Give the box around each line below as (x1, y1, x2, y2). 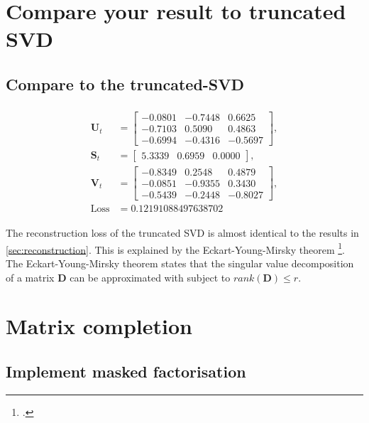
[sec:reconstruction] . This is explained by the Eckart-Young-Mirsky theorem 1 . (6, 240, 345, 257)
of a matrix (6, 269, 55, 284)
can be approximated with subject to (70, 269, 231, 284)
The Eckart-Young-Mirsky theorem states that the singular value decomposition (6, 255, 354, 270)
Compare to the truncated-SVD (6, 73, 245, 95)
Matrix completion (6, 311, 192, 341)
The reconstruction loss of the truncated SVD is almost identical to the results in (6, 225, 359, 240)
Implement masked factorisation (6, 360, 246, 382)
